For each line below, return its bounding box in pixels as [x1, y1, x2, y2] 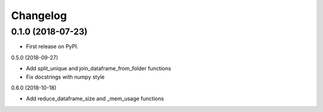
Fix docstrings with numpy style [26, 73, 105, 80]
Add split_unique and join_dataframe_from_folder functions [26, 65, 172, 72]
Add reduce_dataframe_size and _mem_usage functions [26, 95, 164, 102]
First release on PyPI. [26, 43, 79, 50]
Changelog [11, 9, 67, 22]
